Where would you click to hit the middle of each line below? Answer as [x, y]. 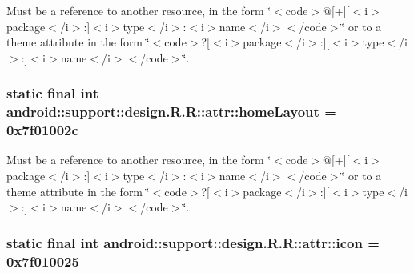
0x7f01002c [42, 130]
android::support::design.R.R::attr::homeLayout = [171, 112]
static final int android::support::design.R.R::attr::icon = [193, 242]
